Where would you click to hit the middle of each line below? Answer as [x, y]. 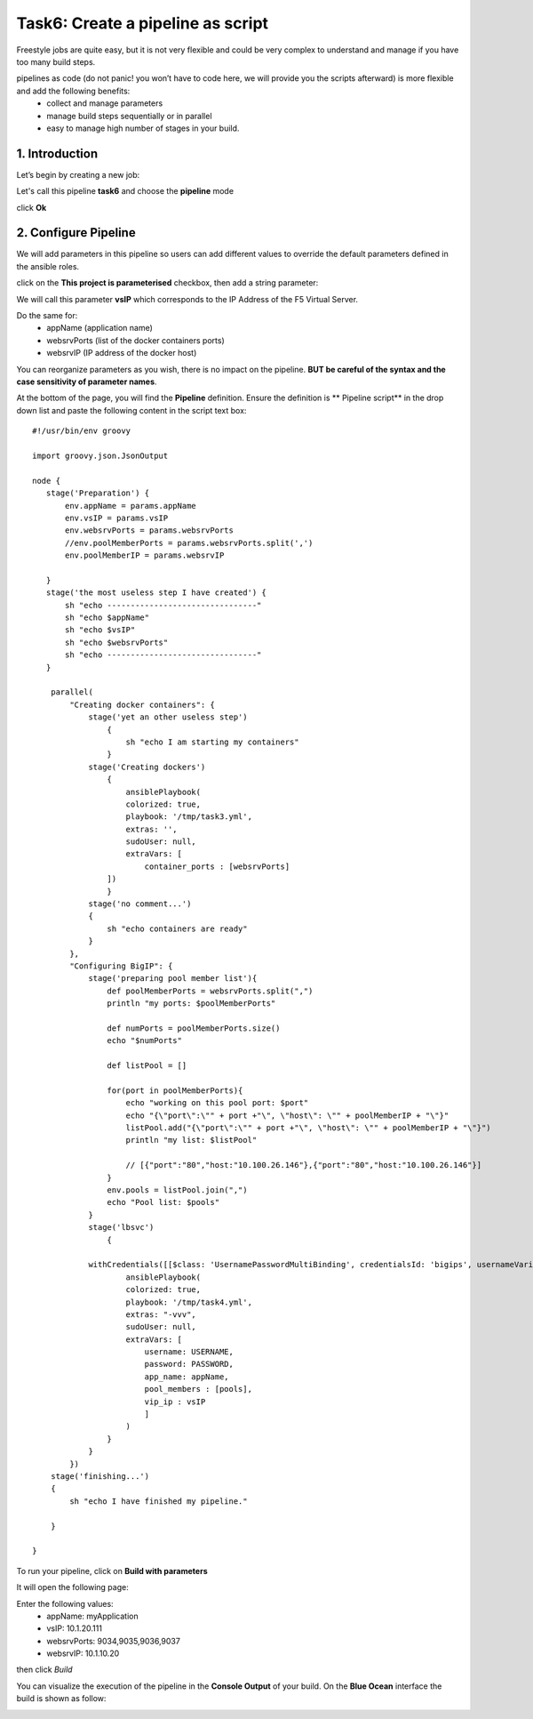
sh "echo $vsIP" [100, 630]
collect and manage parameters [105, 103]
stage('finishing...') [100, 1476]
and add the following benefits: [73, 91]
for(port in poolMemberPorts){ [175, 1090]
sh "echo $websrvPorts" [117, 642]
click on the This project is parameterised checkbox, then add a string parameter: [167, 283]
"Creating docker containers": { [142, 704]
